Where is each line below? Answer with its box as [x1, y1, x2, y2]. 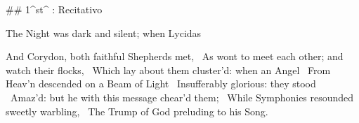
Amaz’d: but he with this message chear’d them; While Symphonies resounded [10, 89, 354, 104]
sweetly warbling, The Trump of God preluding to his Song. [6, 103, 268, 118]
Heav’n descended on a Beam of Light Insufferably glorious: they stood [6, 76, 316, 91]
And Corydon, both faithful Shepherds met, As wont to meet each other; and [6, 49, 344, 64]
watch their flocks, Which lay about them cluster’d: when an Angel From [6, 62, 331, 77]
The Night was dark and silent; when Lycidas [6, 25, 202, 40]
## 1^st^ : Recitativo [6, 2, 103, 16]
